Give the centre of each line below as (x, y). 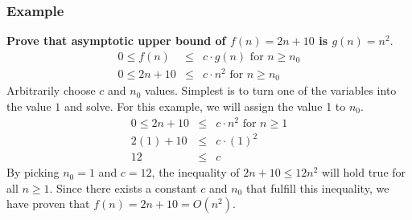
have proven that (48, 204)
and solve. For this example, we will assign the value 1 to (205, 106)
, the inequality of (196, 172)
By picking (33, 172)
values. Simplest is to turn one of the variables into (271, 90)
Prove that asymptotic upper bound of (116, 41)
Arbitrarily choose (51, 90)
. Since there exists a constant (123, 187)
